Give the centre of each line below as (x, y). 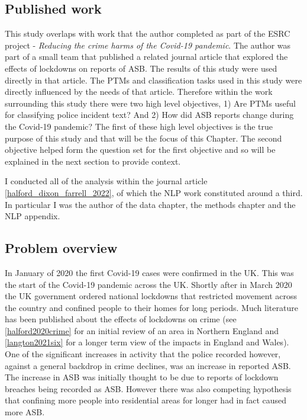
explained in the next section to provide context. (93, 161)
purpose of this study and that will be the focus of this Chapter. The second (143, 138)
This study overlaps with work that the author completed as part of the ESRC (148, 33)
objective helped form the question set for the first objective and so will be (140, 150)
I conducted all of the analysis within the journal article (106, 181)
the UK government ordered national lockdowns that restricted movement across (151, 296)
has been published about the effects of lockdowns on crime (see (121, 319)
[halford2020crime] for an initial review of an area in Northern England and (142, 330)
